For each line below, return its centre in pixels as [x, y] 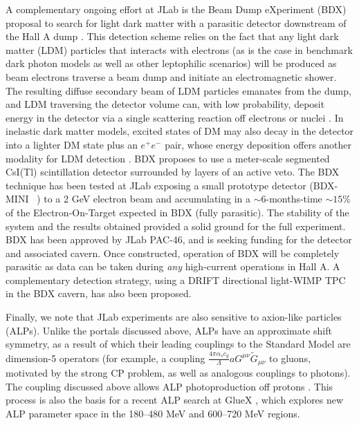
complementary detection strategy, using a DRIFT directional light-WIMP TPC [176, 280]
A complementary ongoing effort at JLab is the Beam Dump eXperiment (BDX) [176, 9]
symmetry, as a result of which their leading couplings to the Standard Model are [178, 344]
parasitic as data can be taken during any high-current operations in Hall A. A [173, 266]
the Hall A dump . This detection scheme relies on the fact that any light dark [172, 36]
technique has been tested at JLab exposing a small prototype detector [156, 185]
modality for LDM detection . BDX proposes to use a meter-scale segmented [168, 158]
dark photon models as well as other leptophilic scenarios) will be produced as [171, 63]
